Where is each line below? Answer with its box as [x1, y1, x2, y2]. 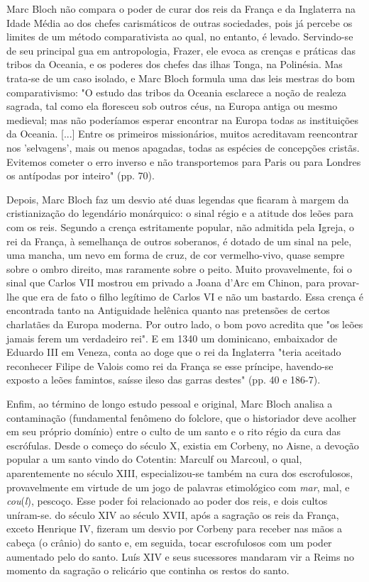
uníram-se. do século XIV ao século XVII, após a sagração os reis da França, [6, 507, 339, 522]
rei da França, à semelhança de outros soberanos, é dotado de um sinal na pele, [6, 233, 352, 248]
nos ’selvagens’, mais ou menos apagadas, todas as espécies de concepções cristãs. [6, 140, 360, 155]
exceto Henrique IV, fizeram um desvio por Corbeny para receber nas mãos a [6, 521, 342, 536]
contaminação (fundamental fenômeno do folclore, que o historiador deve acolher [6, 410, 357, 425]
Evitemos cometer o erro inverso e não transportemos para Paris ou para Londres [6, 154, 361, 169]
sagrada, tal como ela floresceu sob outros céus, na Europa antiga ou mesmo [6, 99, 338, 113]
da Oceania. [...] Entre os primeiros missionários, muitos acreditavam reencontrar [6, 126, 358, 141]
